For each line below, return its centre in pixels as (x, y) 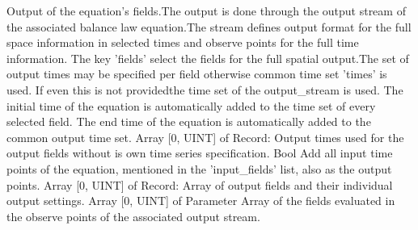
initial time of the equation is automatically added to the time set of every (191, 105)
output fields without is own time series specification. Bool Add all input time (200, 153)
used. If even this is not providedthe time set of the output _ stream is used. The (205, 89)
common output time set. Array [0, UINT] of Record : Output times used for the (205, 137)
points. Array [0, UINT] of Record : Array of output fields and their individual (200, 184)
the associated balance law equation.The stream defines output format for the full (209, 26)
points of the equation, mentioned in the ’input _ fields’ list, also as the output (199, 168)
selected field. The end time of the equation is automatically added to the (189, 121)
